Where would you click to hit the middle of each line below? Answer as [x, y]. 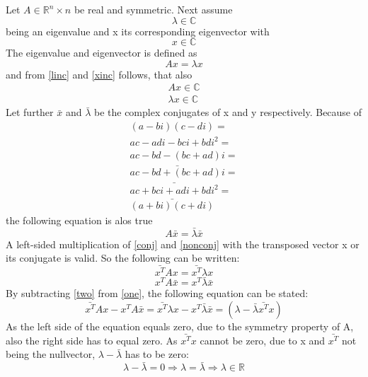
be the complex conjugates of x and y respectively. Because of [228, 112]
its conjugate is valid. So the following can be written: [123, 258]
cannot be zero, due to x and [263, 340]
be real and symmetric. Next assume [153, 9]
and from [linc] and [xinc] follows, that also [99, 74]
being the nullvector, [51, 354]
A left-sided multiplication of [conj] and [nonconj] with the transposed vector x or [183, 244]
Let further [30, 112]
